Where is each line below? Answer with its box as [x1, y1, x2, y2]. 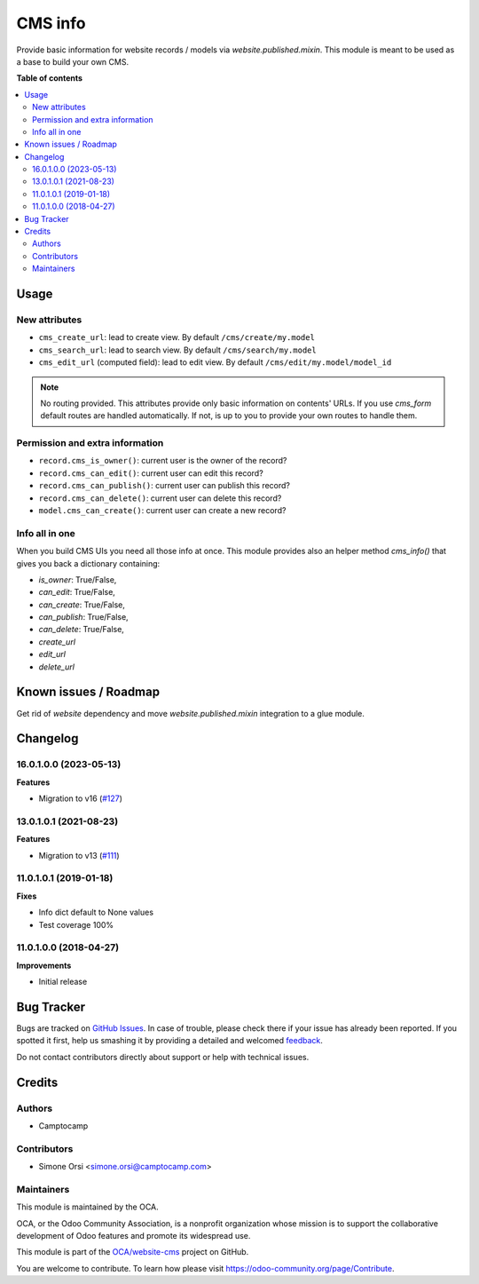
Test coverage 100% [38, 919, 114, 930]
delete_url [38, 662, 75, 672]
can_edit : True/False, [38, 587, 115, 598]
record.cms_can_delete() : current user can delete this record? [38, 493, 282, 503]
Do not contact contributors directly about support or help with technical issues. [16, 1051, 310, 1062]
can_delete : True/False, [38, 624, 124, 635]
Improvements [16, 960, 72, 971]
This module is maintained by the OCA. [16, 1201, 159, 1212]
